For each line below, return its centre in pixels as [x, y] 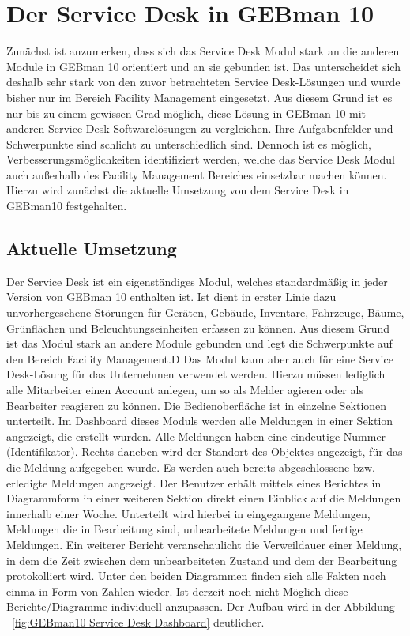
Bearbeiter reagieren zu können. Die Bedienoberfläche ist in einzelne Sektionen [197, 405]
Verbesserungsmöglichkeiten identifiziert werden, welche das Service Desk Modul [201, 159]
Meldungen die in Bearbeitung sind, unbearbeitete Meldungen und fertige [184, 529]
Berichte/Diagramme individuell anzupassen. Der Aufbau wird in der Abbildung [201, 606]
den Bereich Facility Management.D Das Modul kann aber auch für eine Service [200, 358]
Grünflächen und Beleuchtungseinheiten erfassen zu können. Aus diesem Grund [198, 327]
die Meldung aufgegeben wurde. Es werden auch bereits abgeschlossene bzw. [191, 467]
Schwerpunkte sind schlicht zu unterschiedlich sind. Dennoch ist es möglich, [189, 143]
